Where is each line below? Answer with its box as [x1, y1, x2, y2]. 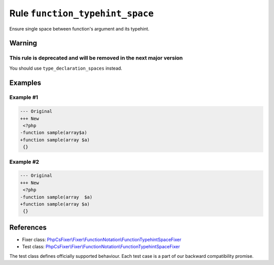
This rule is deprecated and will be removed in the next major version [9, 54, 183, 62]
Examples [9, 78, 42, 87]
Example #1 [9, 94, 38, 101]
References [9, 223, 47, 231]
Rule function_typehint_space [9, 8, 154, 19]
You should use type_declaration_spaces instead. [9, 65, 123, 71]
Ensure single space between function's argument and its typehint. [9, 25, 150, 32]
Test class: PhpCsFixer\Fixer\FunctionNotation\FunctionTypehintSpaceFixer [22, 244, 180, 250]
